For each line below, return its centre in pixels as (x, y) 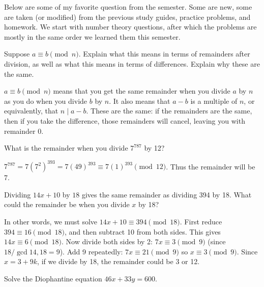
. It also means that (140, 101)
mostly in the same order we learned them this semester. (92, 36)
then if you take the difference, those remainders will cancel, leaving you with (125, 120)
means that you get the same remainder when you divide (142, 91)
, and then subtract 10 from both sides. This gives (142, 231)
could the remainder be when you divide (67, 204)
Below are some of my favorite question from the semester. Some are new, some (128, 7)
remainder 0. (24, 131)
